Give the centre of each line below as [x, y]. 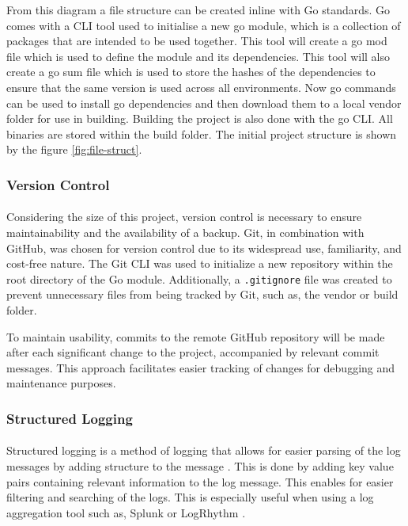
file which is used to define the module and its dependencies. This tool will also [198, 56]
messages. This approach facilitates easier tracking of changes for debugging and [201, 367]
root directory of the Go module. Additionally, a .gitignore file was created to [199, 278]
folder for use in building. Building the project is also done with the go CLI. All [200, 118]
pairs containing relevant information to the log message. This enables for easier [200, 481]
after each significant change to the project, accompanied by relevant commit [193, 352]
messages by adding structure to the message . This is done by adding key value [200, 466]
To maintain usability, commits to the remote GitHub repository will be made [196, 336]
